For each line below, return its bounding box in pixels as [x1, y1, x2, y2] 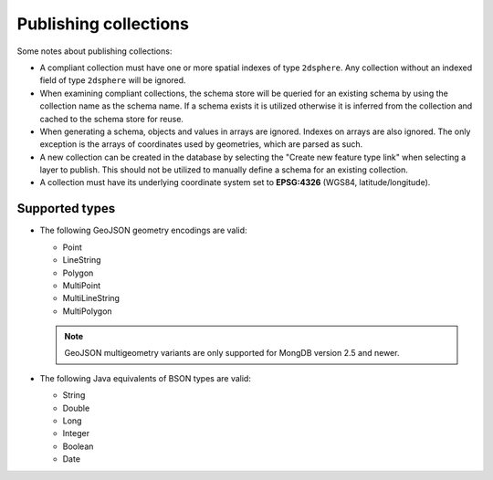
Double [62, 402, 90, 413]
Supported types [16, 201, 116, 216]
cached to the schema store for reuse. [39, 113, 184, 124]
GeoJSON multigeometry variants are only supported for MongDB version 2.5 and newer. [64, 348, 400, 359]
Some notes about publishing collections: [16, 46, 173, 57]
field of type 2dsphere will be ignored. [39, 75, 186, 86]
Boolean [62, 441, 94, 452]
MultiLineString [62, 293, 121, 304]
